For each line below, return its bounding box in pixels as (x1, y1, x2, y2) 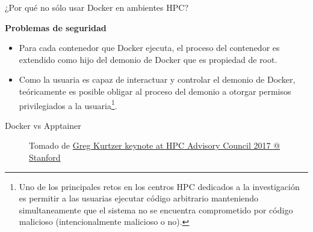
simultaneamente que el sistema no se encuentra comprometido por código (19, 203, 293, 216)
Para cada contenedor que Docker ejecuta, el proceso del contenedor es (19, 41, 280, 54)
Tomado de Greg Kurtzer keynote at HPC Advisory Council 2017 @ (29, 139, 280, 152)
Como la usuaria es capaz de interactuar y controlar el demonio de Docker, (19, 73, 296, 86)
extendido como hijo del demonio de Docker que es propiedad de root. (19, 53, 277, 65)
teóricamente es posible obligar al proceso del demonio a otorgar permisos (19, 85, 291, 97)
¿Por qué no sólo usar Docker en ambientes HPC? (5, 1, 189, 13)
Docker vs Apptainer (5, 119, 81, 131)
